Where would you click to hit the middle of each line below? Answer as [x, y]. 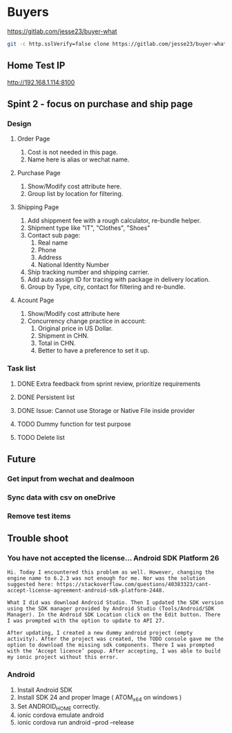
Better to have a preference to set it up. [94, 351]
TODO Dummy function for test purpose [74, 424]
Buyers [28, 12]
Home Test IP [36, 65]
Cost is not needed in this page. [73, 152]
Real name [53, 242]
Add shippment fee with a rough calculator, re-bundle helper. [114, 221]
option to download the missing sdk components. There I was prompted [111, 645]
